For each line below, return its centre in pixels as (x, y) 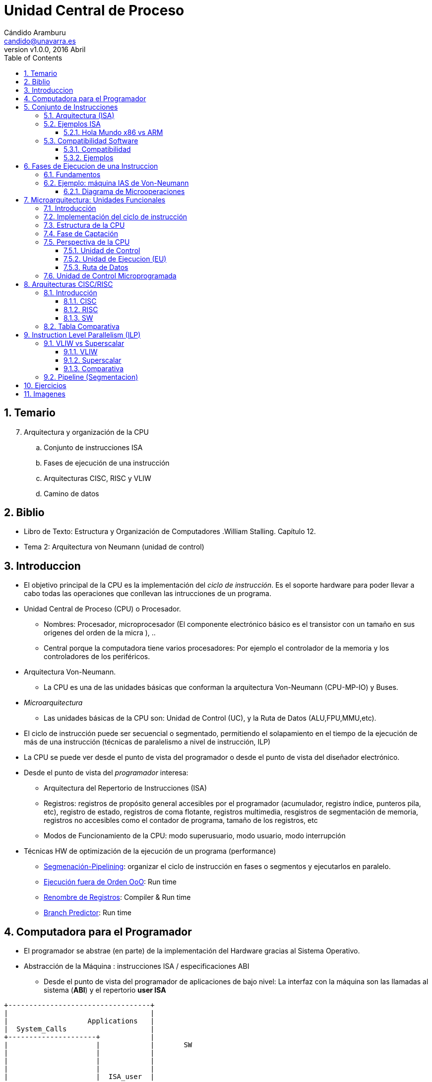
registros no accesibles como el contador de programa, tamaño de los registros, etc (181, 820)
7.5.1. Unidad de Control (102, 250)
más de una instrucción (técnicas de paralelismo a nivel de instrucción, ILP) (147, 742)
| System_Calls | (79, 1029)
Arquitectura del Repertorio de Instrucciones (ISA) (125, 788)
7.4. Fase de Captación (81, 233)
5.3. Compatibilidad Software (91, 140)
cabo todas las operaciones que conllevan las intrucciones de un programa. (148, 594)
